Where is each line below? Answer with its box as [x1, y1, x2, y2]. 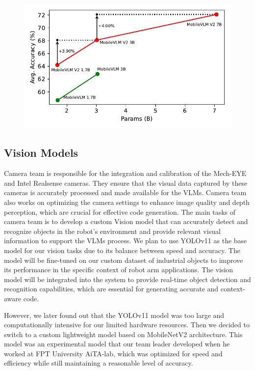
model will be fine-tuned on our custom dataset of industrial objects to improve [4, 255, 243, 265]
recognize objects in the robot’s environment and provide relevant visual [4, 226, 221, 236]
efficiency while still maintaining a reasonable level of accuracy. [4, 358, 193, 368]
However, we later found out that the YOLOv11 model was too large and [4, 310, 225, 320]
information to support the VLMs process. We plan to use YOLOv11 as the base [4, 235, 247, 246]
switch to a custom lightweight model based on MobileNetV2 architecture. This [4, 329, 243, 339]
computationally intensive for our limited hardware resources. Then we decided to [4, 319, 250, 330]
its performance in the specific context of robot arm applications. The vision [4, 264, 233, 275]
